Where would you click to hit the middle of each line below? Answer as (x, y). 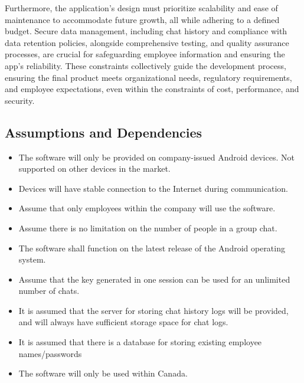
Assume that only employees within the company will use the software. (147, 208)
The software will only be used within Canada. (103, 373)
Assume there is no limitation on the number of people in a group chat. (148, 227)
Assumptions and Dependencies (104, 132)
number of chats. (49, 291)
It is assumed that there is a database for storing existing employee (140, 342)
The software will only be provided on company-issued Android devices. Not (156, 157)
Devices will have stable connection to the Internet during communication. (153, 188)
